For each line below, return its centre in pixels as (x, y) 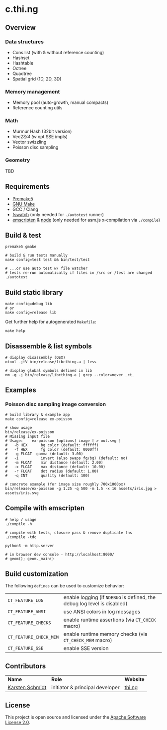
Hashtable (23, 63)
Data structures (24, 42)
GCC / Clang (25, 209)
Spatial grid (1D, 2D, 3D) (37, 79)
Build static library (34, 292)
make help (15, 331)
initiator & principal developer (86, 688)
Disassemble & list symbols (48, 346)
